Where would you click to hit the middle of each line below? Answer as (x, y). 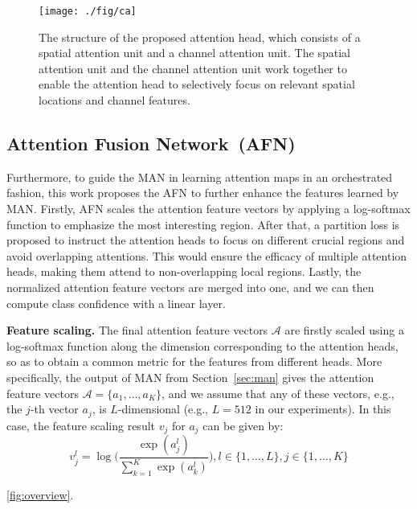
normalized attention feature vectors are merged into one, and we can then (190, 287)
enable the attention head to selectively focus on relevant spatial (197, 84)
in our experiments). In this (323, 409)
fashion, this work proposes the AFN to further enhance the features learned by (203, 193)
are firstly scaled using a (344, 330)
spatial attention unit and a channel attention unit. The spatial (194, 53)
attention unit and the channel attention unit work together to (193, 68)
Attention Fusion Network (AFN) (151, 144)
